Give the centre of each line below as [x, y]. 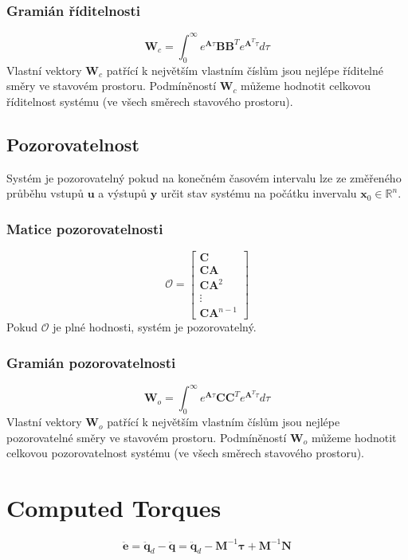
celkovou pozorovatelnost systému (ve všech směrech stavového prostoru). [186, 453]
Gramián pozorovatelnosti [91, 362]
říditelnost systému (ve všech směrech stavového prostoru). [150, 101]
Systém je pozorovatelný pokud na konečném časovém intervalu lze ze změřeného [204, 177]
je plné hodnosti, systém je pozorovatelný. [155, 327]
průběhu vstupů [45, 193]
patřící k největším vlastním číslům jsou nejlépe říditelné [245, 70]
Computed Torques [114, 508]
